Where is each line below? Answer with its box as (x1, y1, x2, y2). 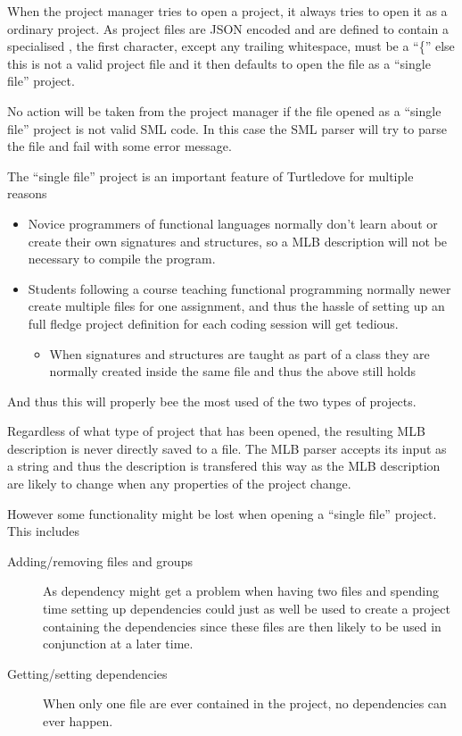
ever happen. (43, 712, 113, 730)
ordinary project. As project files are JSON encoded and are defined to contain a (7, 19, 449, 38)
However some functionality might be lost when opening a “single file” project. (7, 504, 437, 523)
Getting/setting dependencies (7, 664, 168, 682)
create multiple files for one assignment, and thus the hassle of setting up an (28, 297, 445, 315)
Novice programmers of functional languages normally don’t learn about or (28, 213, 438, 232)
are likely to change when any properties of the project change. (7, 474, 351, 493)
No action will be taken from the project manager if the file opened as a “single (7, 101, 441, 120)
